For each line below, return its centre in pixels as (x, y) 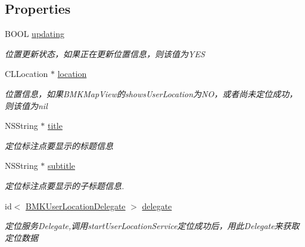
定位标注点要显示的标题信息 (59, 145)
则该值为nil (26, 105)
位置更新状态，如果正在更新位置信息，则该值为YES (105, 53)
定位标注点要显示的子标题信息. (65, 185)
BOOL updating (35, 34)
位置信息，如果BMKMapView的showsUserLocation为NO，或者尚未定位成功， (151, 93)
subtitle (61, 166)
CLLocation (27, 74)
